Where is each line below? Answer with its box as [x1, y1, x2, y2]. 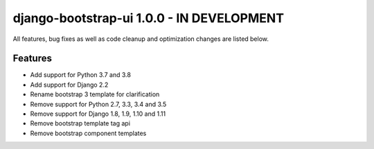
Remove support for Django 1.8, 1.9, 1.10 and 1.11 [30, 109, 166, 118]
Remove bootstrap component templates [30, 129, 147, 137]
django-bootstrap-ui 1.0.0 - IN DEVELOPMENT [12, 10, 284, 26]
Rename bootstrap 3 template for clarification [30, 90, 160, 98]
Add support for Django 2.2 [30, 80, 109, 89]
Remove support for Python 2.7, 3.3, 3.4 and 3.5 [30, 100, 167, 108]
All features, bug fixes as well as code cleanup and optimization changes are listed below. [12, 35, 269, 43]
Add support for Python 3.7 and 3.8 [30, 71, 132, 79]
